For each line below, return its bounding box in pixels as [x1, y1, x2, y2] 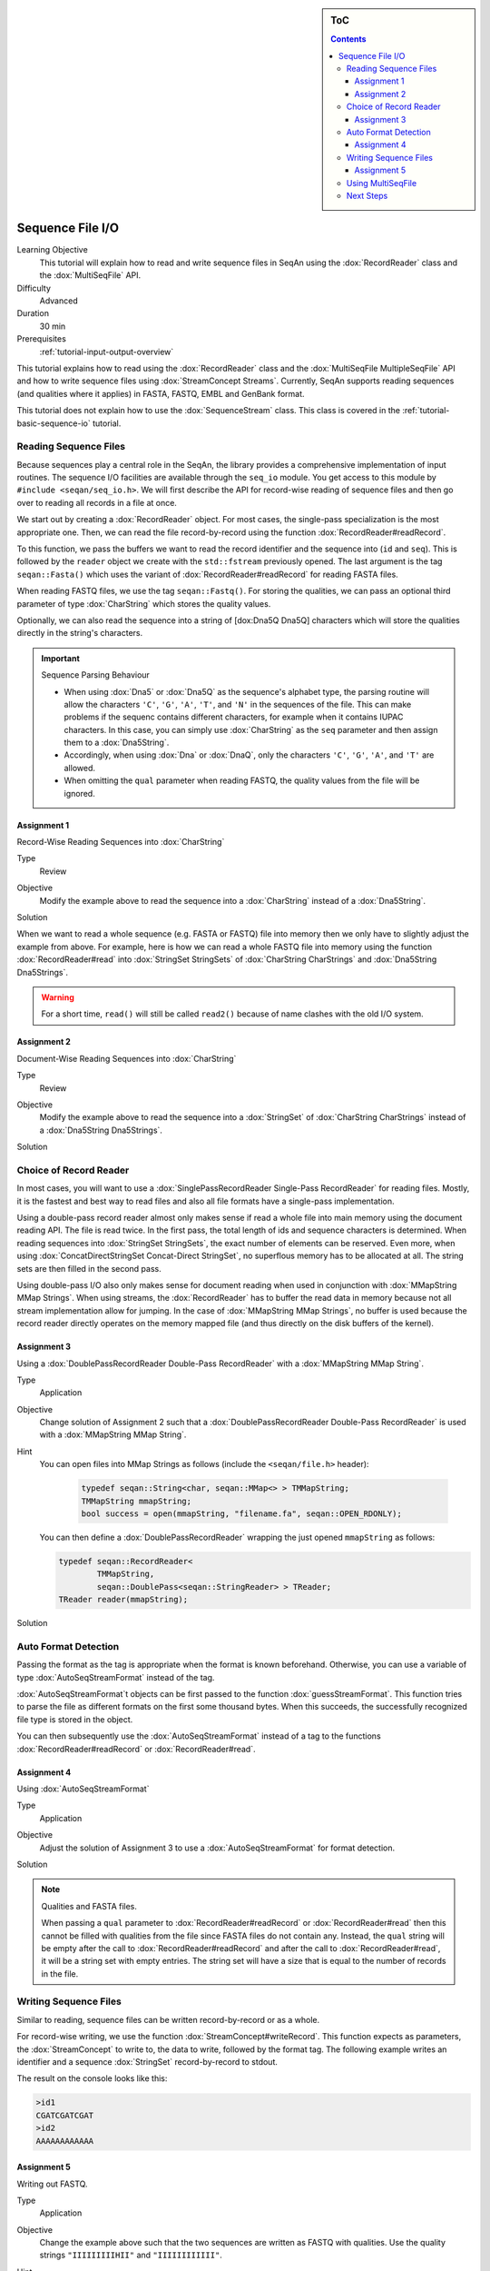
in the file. [41, 1968, 79, 1979]
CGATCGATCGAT [35, 2110, 94, 2120]
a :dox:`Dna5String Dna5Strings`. [39, 1125, 163, 1135]
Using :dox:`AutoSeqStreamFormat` [16, 1783, 150, 1794]
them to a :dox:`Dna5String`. [64, 737, 170, 749]
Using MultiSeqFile [346, 177, 417, 188]
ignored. [64, 788, 95, 798]
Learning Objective [16, 244, 88, 255]
